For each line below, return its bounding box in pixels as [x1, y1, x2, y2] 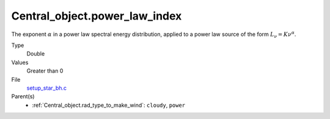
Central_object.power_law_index [11, 9, 182, 23]
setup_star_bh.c [26, 84, 67, 92]
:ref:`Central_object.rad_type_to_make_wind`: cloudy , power [32, 101, 186, 109]
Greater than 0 [26, 67, 64, 74]
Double [26, 50, 45, 57]
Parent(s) [11, 93, 35, 100]
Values [11, 59, 29, 66]
